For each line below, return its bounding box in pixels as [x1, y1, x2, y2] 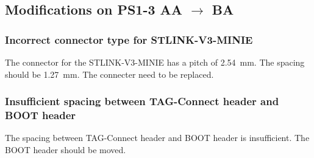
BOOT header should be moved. [5, 143, 126, 156]
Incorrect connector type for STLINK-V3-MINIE [5, 32, 253, 47]
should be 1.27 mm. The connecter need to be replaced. [5, 67, 214, 80]
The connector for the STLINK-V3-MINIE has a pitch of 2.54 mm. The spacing [5, 56, 305, 68]
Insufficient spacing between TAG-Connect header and [5, 94, 279, 109]
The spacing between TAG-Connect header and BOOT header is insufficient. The [5, 131, 310, 144]
